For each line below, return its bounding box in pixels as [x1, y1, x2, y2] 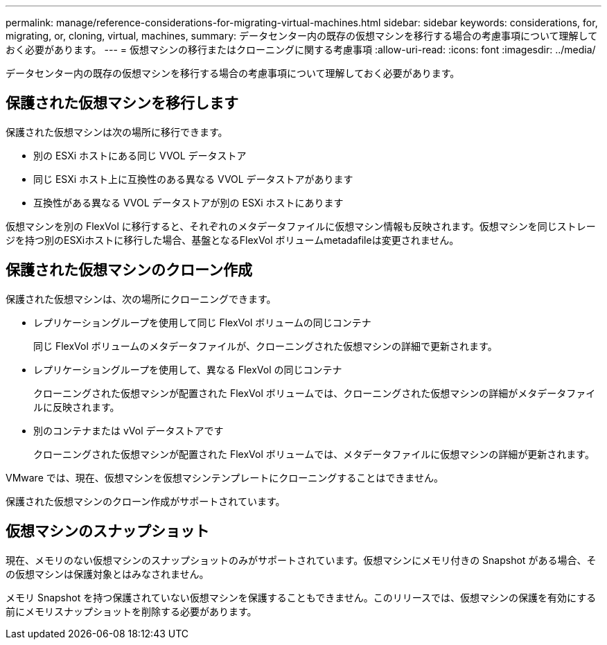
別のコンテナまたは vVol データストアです [33, 424, 224, 436]
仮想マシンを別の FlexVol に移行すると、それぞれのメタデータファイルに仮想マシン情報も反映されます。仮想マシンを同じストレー [6, 220, 596, 232]
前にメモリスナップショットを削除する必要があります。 [6, 605, 257, 617]
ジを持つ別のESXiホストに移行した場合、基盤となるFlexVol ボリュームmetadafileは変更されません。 [6, 233, 459, 246]
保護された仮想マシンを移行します [6, 94, 238, 112]
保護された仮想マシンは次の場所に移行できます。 [6, 125, 228, 138]
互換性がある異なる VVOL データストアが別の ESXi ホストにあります [33, 196, 344, 209]
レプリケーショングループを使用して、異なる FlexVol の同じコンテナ [33, 363, 342, 375]
